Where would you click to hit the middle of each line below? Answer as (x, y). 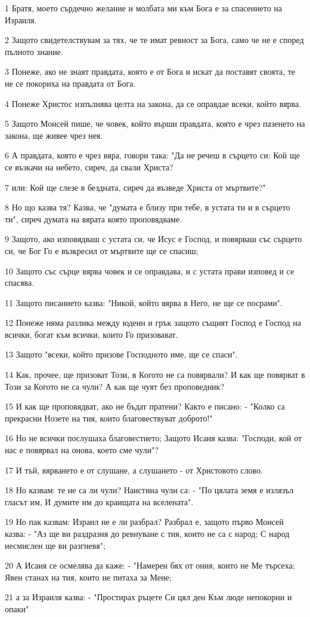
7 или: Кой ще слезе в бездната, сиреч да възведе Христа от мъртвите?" (135, 187)
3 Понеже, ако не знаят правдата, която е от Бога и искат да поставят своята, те (150, 71)
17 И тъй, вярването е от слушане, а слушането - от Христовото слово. (134, 470)
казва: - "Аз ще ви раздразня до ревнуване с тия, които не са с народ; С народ (147, 533)
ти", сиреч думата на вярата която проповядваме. (94, 219)
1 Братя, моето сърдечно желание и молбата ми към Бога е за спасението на (144, 8)
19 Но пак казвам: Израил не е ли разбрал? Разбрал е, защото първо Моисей (144, 522)
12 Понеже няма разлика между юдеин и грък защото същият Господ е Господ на (153, 323)
